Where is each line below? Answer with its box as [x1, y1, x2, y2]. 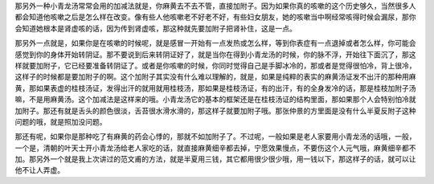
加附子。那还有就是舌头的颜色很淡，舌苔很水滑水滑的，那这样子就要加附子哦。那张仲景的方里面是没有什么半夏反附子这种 [14, 105, 416, 116]
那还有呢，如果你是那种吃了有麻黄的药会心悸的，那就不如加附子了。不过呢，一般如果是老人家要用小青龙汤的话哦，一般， [14, 132, 416, 141]
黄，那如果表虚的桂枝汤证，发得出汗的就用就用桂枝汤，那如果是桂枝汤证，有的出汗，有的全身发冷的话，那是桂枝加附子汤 [14, 83, 416, 92]
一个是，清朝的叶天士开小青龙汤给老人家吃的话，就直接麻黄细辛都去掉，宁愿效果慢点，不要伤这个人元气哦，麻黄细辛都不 [14, 143, 416, 153]
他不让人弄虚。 [14, 166, 64, 175]
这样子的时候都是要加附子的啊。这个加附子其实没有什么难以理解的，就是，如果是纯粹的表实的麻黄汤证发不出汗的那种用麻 [14, 72, 416, 82]
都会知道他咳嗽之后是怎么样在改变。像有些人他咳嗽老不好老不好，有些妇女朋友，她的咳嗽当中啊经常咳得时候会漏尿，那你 [14, 12, 416, 22]
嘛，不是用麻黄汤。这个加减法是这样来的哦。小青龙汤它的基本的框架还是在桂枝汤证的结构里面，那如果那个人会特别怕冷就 [14, 95, 416, 104]
